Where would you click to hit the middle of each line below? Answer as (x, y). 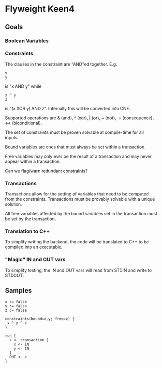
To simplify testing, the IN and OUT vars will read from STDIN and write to (79, 270)
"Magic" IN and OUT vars (35, 259)
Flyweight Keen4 (40, 9)
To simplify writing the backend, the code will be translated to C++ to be (77, 242)
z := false (16, 310)
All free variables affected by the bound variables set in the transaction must (81, 214)
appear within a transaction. (33, 161)
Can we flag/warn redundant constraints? (46, 171)
